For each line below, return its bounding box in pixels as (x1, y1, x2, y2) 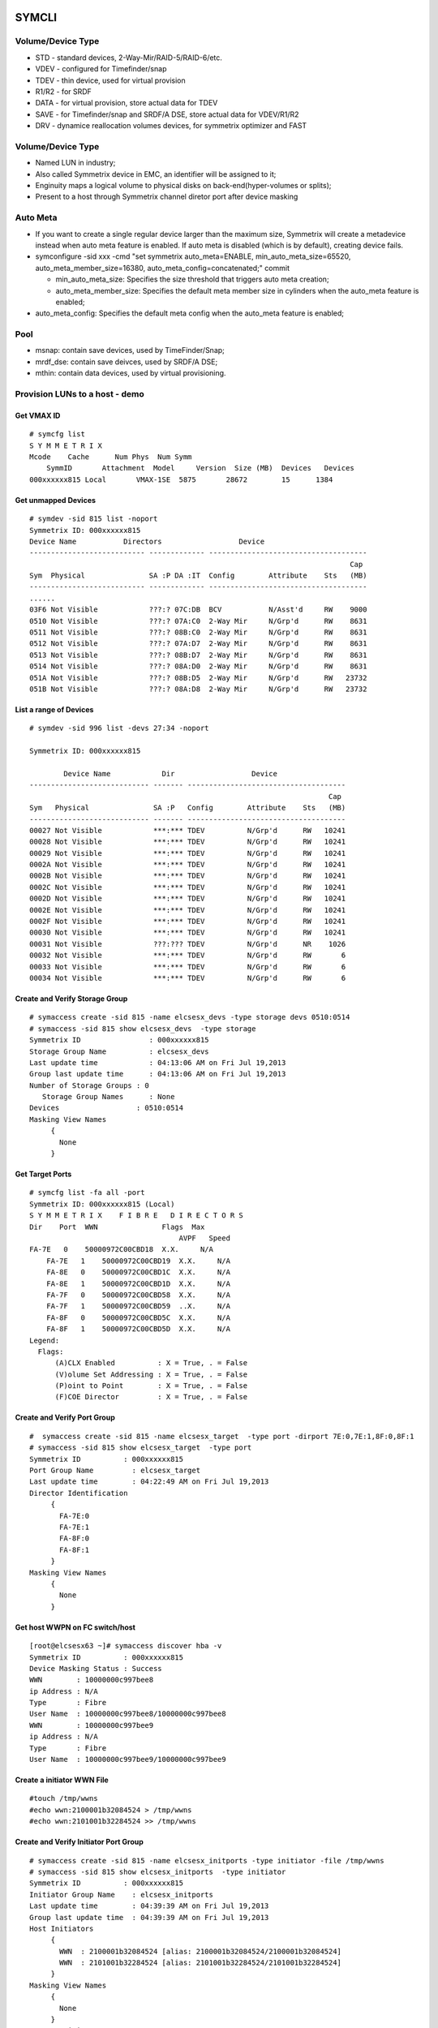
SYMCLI (15, 11, 57, 24)
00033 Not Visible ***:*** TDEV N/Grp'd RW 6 (29, 962, 346, 971)
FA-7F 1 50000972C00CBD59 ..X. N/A (45, 1302, 231, 1311)
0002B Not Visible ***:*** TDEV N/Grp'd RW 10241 (29, 871, 346, 880)
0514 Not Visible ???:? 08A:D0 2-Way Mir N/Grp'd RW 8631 (29, 662, 367, 671)
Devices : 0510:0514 (29, 1103, 184, 1113)
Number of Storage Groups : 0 (29, 1081, 150, 1090)
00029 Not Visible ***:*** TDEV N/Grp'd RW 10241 (29, 849, 346, 857)
